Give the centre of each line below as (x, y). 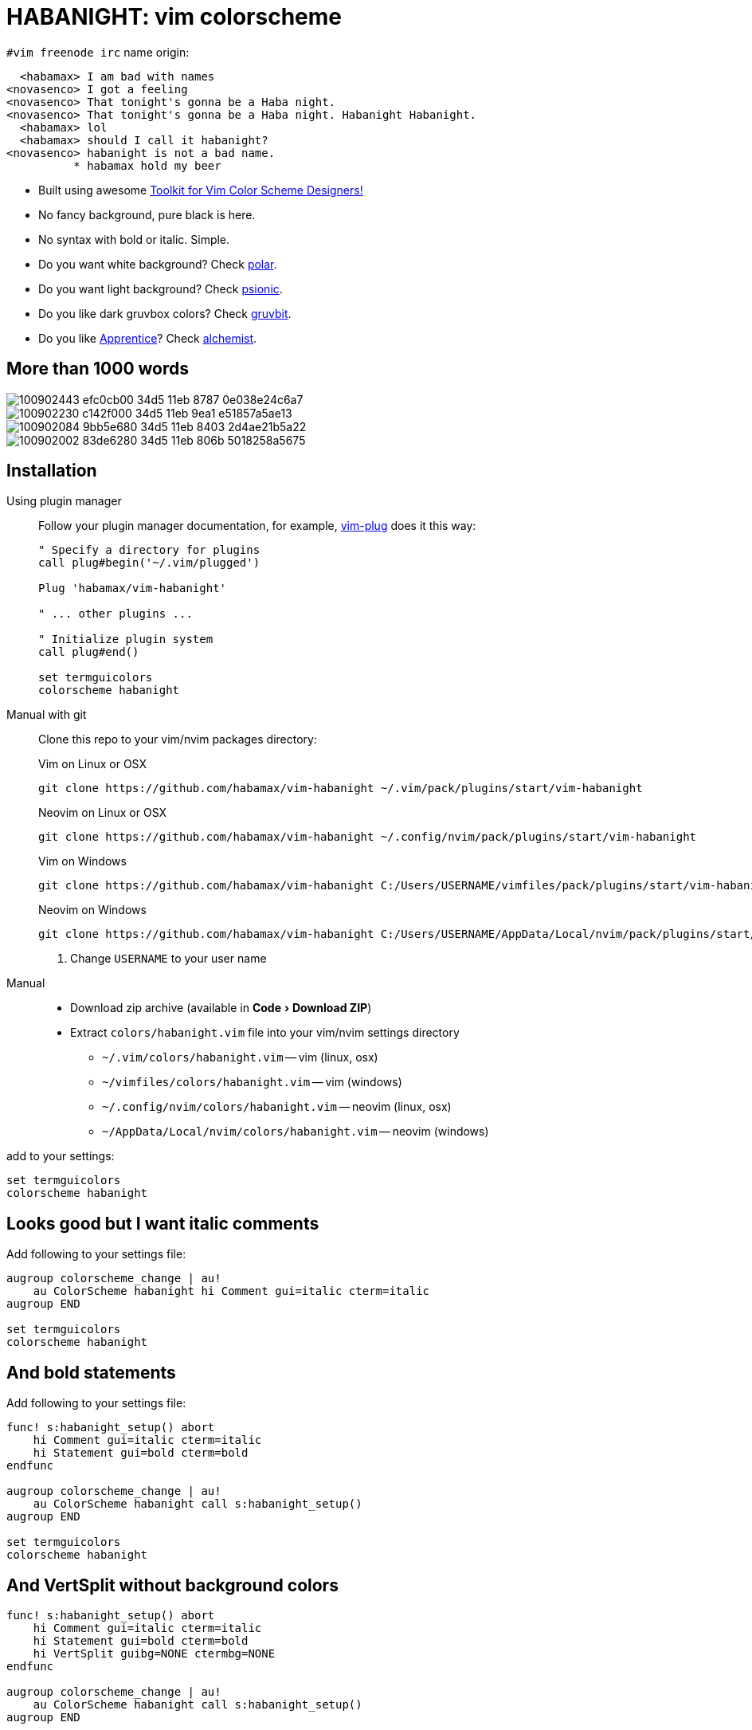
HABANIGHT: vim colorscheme (174, 17)
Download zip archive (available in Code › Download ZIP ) (221, 1008)
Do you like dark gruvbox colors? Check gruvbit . (165, 313)
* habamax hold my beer (147, 165)
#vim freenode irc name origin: (98, 52)
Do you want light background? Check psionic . (161, 288)
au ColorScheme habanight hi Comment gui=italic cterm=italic (231, 1291)
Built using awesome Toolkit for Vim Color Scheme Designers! (201, 190)
